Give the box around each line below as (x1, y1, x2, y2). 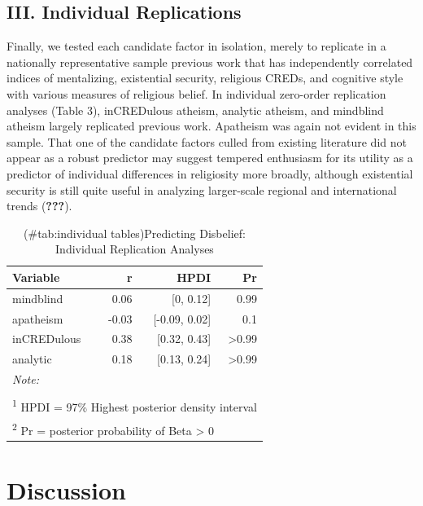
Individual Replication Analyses (55, 240, 214, 257)
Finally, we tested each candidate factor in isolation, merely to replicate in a (7, 37, 386, 55)
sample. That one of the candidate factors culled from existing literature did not (7, 133, 407, 150)
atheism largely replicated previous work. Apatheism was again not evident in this (7, 117, 416, 134)
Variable (12, 268, 60, 285)
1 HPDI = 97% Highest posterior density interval (12, 396, 257, 415)
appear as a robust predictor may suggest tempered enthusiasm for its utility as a (7, 149, 413, 166)
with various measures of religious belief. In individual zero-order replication (7, 85, 386, 102)
